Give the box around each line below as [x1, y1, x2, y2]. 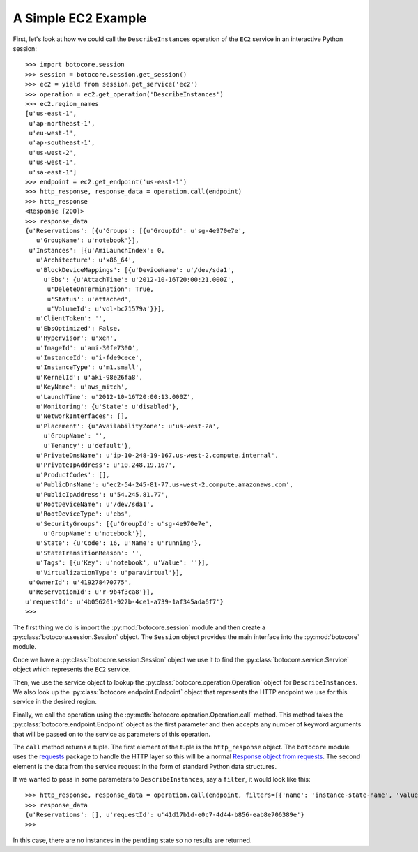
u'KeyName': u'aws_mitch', [36, 383, 129, 391]
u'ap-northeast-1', [29, 119, 95, 127]
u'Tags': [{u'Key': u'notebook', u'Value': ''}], [36, 559, 209, 567]
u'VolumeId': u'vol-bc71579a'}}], [47, 305, 165, 313]
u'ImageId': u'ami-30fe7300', [36, 344, 139, 352]
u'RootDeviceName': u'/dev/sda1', [36, 500, 155, 508]
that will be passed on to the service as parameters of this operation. [13, 730, 210, 738]
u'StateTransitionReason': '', [36, 548, 143, 557]
